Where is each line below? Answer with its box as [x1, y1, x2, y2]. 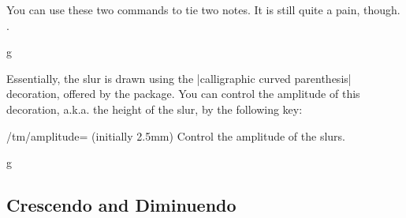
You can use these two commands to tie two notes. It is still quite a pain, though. [6, 2, 400, 17]
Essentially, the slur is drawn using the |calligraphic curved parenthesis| [6, 70, 352, 86]
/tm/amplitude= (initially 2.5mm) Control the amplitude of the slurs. [6, 127, 346, 144]
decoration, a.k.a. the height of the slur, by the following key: [6, 100, 303, 117]
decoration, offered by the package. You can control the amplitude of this [6, 85, 360, 102]
